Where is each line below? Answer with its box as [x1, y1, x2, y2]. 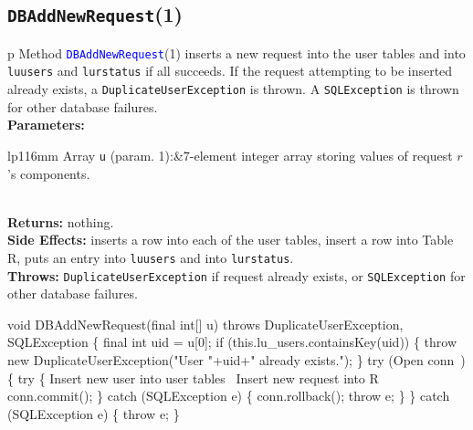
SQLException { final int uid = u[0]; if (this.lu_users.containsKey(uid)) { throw [7, 332, 457, 351]
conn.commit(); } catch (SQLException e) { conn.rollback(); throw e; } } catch [7, 386, 450, 405]
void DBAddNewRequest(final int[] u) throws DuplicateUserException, [7, 314, 404, 333]
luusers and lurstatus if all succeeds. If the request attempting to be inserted [7, 61, 453, 80]
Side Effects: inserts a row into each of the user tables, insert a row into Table [7, 230, 454, 249]
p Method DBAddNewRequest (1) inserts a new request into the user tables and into [7, 43, 466, 62]
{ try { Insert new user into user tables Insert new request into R [7, 368, 379, 387]
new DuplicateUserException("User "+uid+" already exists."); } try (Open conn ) [7, 351, 466, 370]
